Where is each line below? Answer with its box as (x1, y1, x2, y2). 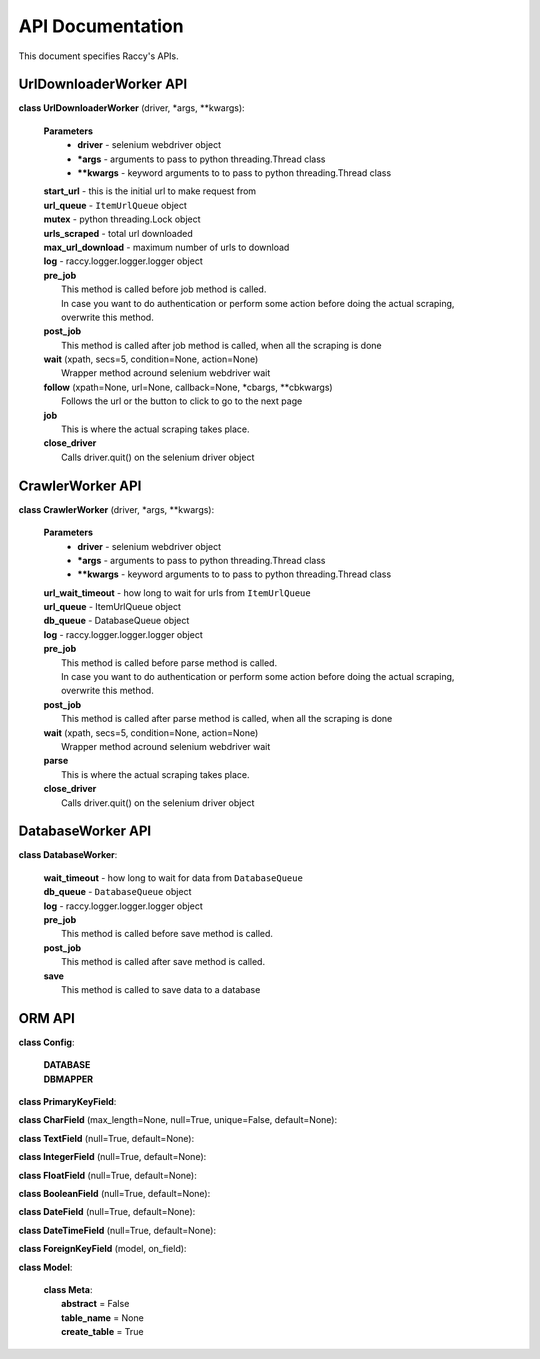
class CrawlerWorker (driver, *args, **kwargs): (18, 503, 215, 515)
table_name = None (61, 1311, 144, 1324)
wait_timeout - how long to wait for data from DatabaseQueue (43, 871, 304, 884)
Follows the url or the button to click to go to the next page (61, 395, 303, 407)
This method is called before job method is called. (61, 283, 267, 295)
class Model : (18, 1261, 73, 1273)
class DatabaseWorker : (18, 849, 118, 861)
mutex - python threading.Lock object (43, 213, 201, 225)
